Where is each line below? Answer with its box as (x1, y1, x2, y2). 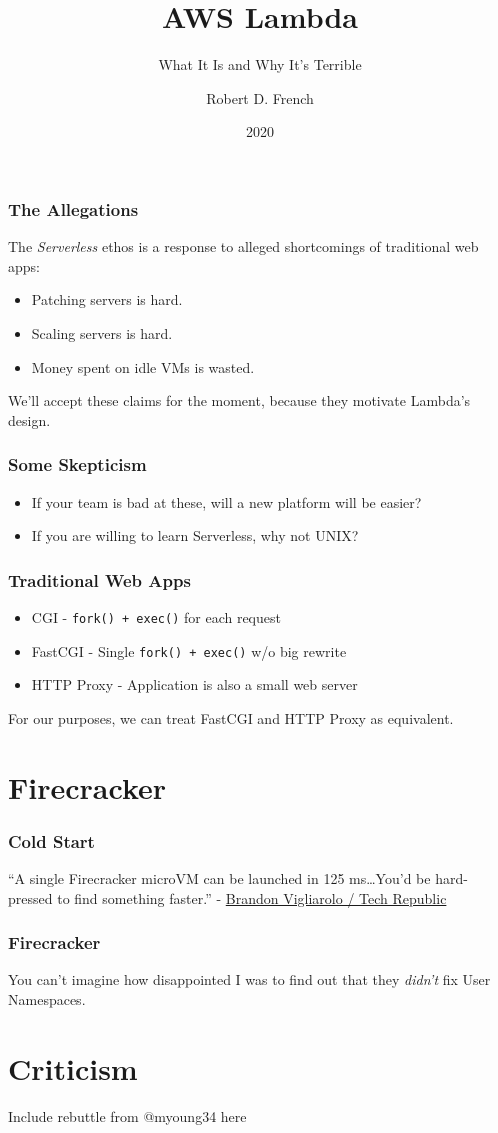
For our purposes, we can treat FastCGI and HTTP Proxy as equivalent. (8, 707, 454, 728)
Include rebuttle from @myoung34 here (8, 1105, 247, 1126)
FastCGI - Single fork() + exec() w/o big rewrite (31, 640, 347, 661)
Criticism (8, 1047, 138, 1088)
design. (8, 409, 51, 430)
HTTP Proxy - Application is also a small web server (31, 674, 358, 695)
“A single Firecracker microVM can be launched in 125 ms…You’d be (8, 868, 431, 889)
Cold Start (8, 828, 95, 853)
